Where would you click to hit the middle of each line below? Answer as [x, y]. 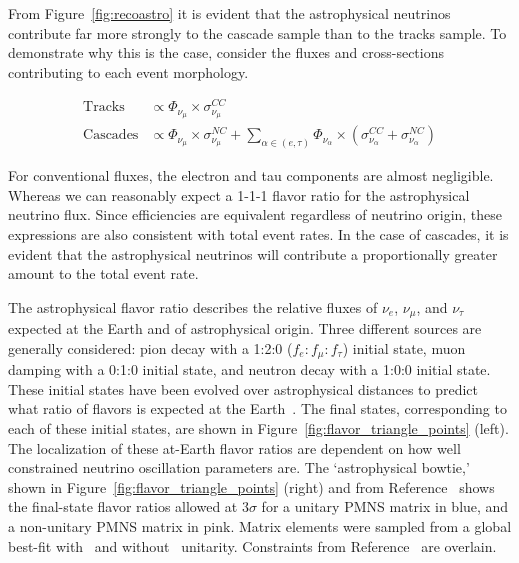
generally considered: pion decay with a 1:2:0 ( [150, 347]
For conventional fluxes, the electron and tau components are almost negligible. [251, 175]
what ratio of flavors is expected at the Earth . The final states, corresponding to [257, 408]
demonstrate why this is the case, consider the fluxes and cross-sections [226, 52]
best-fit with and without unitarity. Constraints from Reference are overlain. [252, 545]
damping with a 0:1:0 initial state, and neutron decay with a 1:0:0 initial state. [249, 369]
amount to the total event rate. [103, 273]
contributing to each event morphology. [128, 71]
